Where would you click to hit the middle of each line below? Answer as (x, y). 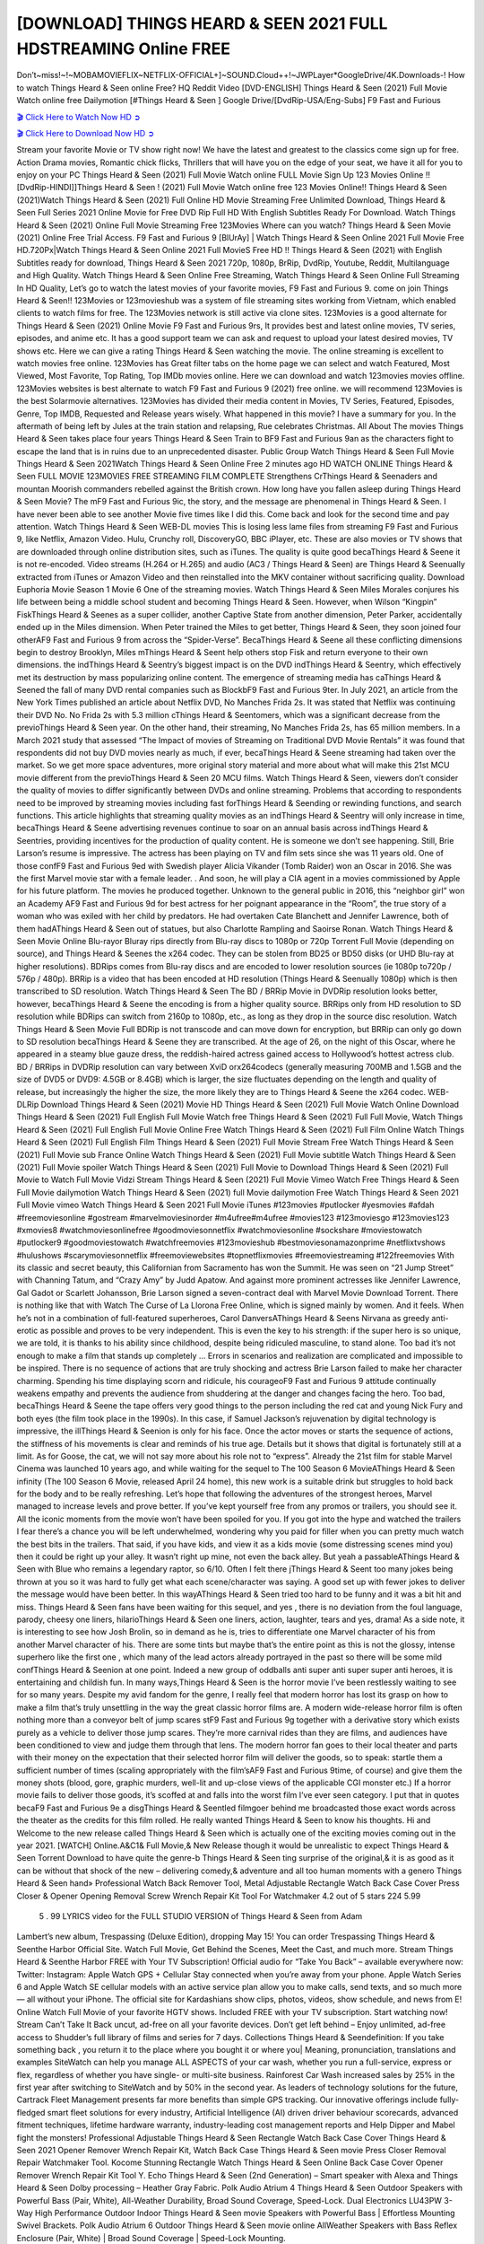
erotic (27, 1331)
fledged (31, 2112)
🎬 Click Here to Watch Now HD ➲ (78, 117)
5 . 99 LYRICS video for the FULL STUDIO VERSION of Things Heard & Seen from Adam (201, 1915)
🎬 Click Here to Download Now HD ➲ (86, 133)
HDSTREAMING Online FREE (123, 48)
